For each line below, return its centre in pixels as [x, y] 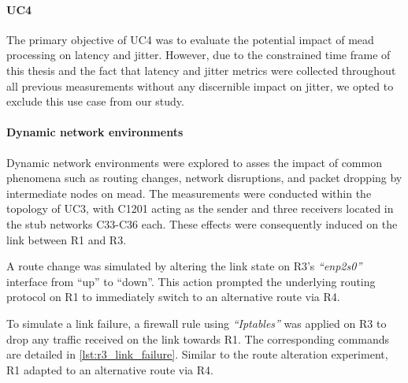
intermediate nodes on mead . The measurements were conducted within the [189, 193]
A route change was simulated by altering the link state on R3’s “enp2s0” [184, 266]
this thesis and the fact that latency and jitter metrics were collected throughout [201, 70]
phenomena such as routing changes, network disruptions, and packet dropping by [204, 178]
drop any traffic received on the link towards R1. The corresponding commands [198, 338]
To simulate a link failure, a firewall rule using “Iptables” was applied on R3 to [197, 323]
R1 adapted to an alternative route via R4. [110, 369]
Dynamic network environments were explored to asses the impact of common [194, 162]
